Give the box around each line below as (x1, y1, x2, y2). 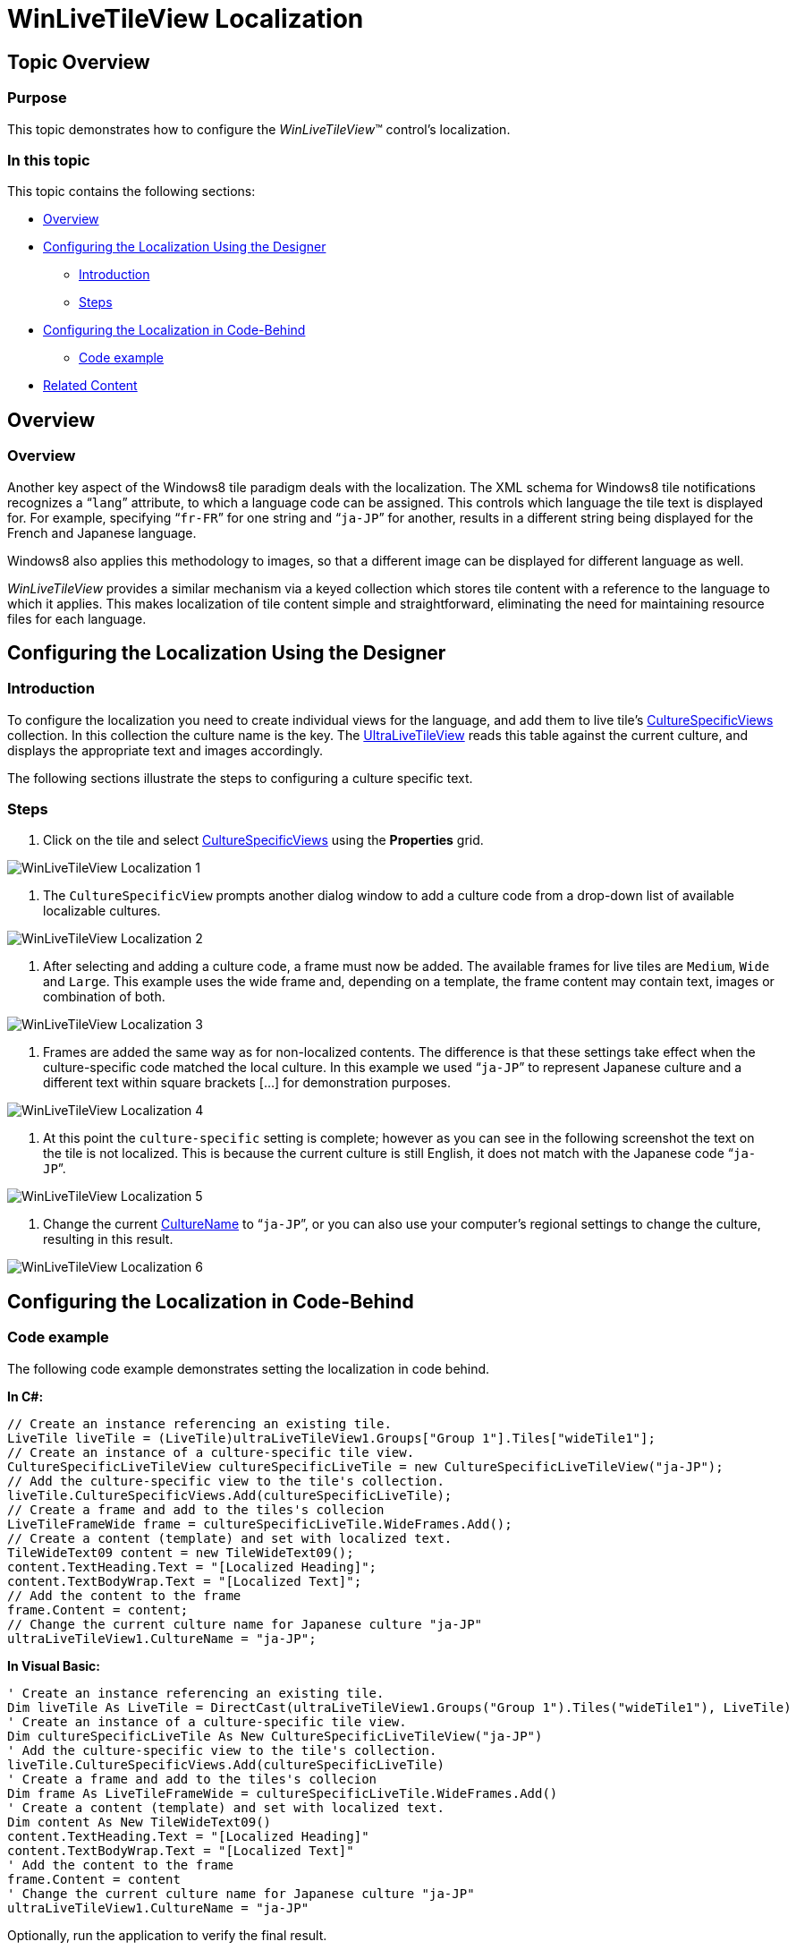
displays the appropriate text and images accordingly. (7, 742, 324, 758)
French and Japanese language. (7, 524, 197, 541)
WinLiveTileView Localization (7, 4, 364, 34)
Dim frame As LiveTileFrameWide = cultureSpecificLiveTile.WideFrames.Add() (7, 1785, 558, 1801)
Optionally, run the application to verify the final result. (7, 1927, 327, 1943)
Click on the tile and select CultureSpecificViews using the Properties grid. (43, 832, 484, 848)
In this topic (7, 150, 90, 169)
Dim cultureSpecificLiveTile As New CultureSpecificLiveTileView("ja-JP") (7, 1728, 543, 1743)
